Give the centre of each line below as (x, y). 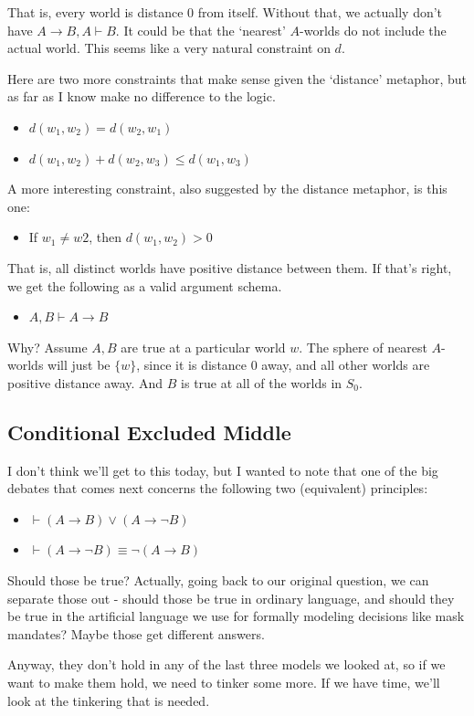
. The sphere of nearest (363, 347)
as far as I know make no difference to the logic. (142, 96)
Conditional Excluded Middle (149, 432)
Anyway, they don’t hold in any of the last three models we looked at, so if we (226, 664)
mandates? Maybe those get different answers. (136, 633)
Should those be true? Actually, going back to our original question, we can (218, 580)
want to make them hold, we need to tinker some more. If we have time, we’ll (224, 683)
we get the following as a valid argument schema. (145, 285)
